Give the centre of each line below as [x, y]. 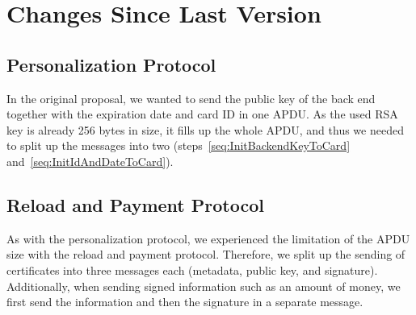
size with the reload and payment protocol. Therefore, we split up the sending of [206, 254]
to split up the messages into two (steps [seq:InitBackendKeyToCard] [179, 145]
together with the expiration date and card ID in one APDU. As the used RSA [202, 114]
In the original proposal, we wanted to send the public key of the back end [191, 98]
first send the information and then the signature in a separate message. [185, 302]
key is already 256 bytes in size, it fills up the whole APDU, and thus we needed [205, 129]
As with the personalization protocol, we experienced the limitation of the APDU [208, 238]
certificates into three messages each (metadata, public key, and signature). [192, 269]
